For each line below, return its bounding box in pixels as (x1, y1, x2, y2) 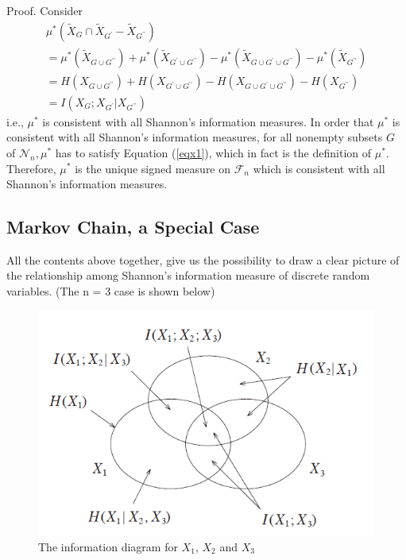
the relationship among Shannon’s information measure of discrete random (6, 267, 370, 284)
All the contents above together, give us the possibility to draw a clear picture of (6, 251, 400, 268)
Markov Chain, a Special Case (6, 214, 260, 239)
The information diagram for (38, 538, 178, 554)
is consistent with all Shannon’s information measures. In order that (42, 113, 374, 129)
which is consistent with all (253, 160, 385, 176)
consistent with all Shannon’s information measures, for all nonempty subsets (6, 129, 383, 145)
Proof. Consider (6, 2, 83, 18)
